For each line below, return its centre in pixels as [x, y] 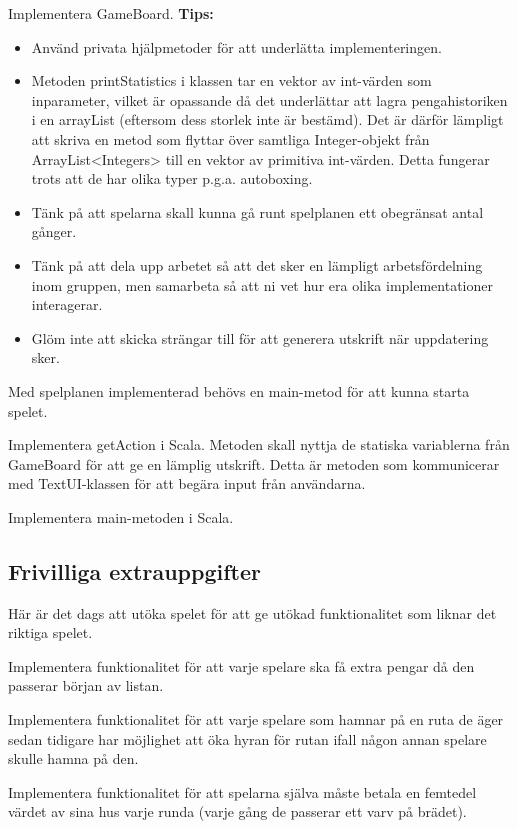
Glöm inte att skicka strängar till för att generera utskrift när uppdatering [260, 337]
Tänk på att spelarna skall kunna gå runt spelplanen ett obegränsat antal [257, 211]
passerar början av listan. [86, 685]
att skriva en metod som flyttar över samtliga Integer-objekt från [230, 138]
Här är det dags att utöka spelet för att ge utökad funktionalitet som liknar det [252, 612]
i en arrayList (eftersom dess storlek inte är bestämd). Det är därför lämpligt [267, 119]
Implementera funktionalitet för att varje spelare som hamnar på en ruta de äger [256, 719]
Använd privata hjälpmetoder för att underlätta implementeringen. [236, 46]
